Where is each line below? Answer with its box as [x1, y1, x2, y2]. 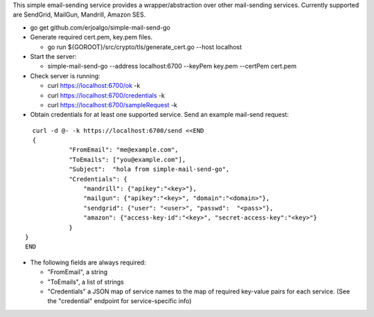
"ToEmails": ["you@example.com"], [69, 156, 186, 163]
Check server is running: [30, 71, 100, 80]
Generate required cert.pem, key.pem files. [30, 33, 153, 42]
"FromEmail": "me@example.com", [69, 146, 179, 154]
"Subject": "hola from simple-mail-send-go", [69, 165, 230, 173]
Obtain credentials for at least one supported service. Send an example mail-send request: [30, 111, 289, 119]
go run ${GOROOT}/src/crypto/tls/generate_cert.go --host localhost [47, 42, 242, 51]
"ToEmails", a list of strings [47, 278, 124, 286]
